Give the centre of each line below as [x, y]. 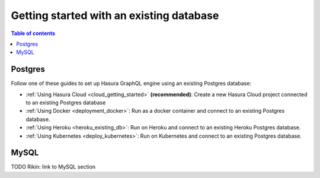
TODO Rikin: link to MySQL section [53, 167]
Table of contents [33, 33]
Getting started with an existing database [115, 15]
